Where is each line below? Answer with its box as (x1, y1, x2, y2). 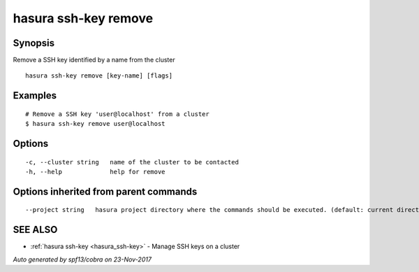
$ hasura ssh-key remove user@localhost (25, 120, 166, 128)
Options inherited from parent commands (13, 185, 198, 197)
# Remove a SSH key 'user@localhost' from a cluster (25, 110, 209, 118)
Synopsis (13, 37, 55, 49)
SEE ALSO (13, 224, 58, 236)
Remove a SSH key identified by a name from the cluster (13, 56, 175, 64)
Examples (13, 90, 57, 101)
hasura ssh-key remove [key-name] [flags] (25, 72, 173, 80)
